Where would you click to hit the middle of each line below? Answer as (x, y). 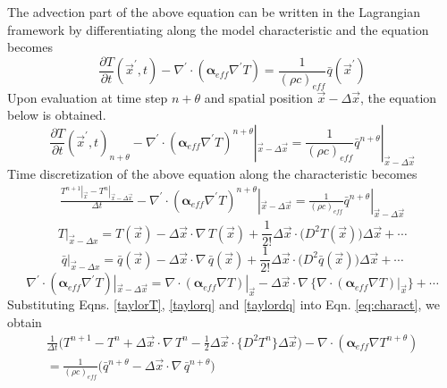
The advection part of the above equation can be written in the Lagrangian (214, 12)
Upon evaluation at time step (88, 97)
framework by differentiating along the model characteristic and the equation (218, 29)
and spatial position (258, 97)
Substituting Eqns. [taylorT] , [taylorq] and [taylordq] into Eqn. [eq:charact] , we (223, 304)
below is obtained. (57, 115)
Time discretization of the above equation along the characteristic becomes (212, 173)
